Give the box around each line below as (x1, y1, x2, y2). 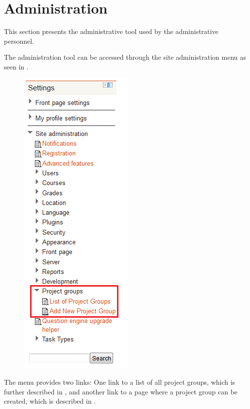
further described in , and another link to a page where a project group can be (4, 386, 238, 396)
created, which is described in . (4, 396, 96, 406)
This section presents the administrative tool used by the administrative (4, 26, 218, 36)
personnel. (4, 35, 34, 46)
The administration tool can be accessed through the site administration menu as (4, 52, 246, 62)
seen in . (4, 61, 29, 71)
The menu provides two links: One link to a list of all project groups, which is (4, 377, 235, 387)
